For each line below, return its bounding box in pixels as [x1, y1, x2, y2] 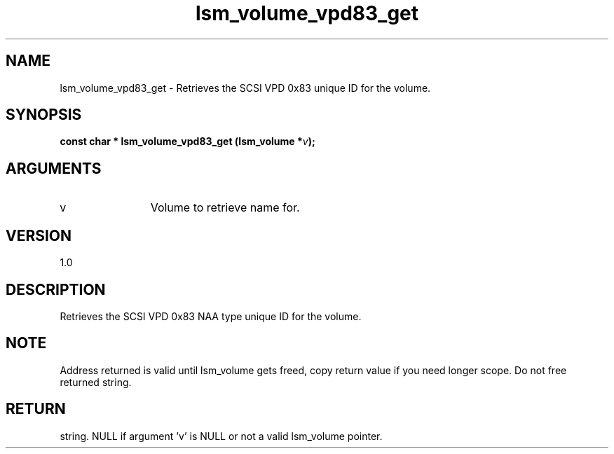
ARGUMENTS [6, 159, 102, 177]
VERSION [6, 226, 72, 245]
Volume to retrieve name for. [150, 200, 300, 215]
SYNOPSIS [6, 106, 82, 124]
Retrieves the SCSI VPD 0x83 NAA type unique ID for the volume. [60, 310, 362, 322]
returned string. [60, 376, 132, 388]
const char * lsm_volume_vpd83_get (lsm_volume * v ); [60, 135, 315, 148]
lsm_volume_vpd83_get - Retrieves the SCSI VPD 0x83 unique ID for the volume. [60, 81, 431, 94]
